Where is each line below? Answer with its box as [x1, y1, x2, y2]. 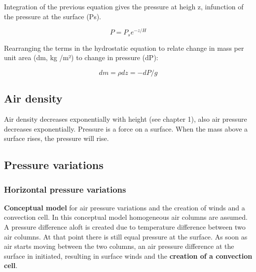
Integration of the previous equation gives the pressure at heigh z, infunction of [4, 1, 244, 11]
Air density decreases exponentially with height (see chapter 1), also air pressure [4, 114, 247, 124]
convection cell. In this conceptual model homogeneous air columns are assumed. [4, 212, 248, 222]
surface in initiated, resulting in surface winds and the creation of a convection [4, 250, 253, 261]
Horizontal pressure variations [4, 183, 126, 195]
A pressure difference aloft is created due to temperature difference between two [4, 222, 246, 232]
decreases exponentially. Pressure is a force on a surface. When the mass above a [4, 123, 248, 134]
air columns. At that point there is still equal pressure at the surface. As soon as [4, 231, 248, 241]
